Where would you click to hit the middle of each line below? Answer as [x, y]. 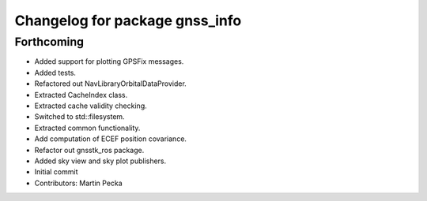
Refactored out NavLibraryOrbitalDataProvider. [111, 84]
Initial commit [56, 172]
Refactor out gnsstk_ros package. [89, 150]
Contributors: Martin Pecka [78, 183]
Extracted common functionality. [87, 128]
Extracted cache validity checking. [91, 106]
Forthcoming [49, 42]
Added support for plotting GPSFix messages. [109, 61]
